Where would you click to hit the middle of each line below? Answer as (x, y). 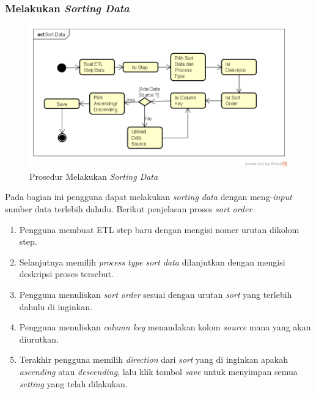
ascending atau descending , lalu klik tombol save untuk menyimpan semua (158, 371)
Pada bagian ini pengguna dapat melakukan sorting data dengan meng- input (149, 197)
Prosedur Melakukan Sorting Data (94, 176)
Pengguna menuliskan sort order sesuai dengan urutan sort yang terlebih (156, 295)
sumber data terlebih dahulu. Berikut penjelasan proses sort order (129, 209)
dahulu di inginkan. (56, 306)
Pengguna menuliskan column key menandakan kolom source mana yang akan (165, 327)
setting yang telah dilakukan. (73, 383)
